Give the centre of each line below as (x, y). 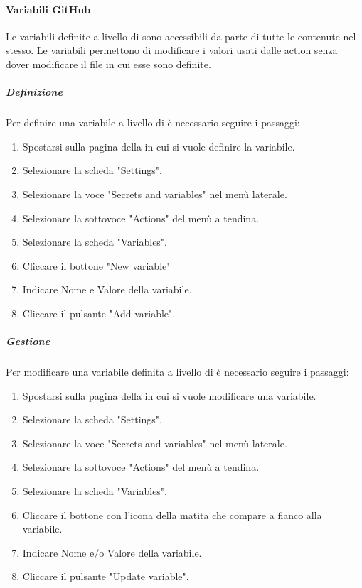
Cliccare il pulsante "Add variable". (99, 313)
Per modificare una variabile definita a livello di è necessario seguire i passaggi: (177, 372)
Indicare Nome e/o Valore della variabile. (112, 552)
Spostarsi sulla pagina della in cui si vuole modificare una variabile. (169, 395)
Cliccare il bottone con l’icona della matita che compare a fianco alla (172, 514)
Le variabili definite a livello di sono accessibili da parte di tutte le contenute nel (181, 36)
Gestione (28, 341)
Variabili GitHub (48, 9)
